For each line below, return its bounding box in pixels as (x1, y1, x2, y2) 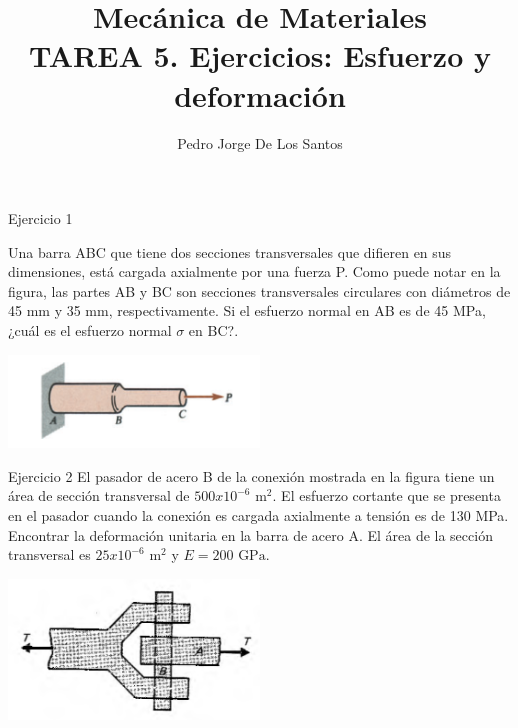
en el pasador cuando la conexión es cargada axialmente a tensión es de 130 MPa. (8, 505, 509, 526)
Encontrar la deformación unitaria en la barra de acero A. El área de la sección (8, 524, 493, 545)
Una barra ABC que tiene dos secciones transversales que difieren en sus (8, 241, 452, 262)
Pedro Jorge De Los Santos (177, 132, 343, 153)
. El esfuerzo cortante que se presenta (272, 485, 501, 506)
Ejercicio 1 (8, 208, 73, 229)
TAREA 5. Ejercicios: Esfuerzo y (29, 35, 491, 76)
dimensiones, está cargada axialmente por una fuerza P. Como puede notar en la (8, 261, 501, 282)
